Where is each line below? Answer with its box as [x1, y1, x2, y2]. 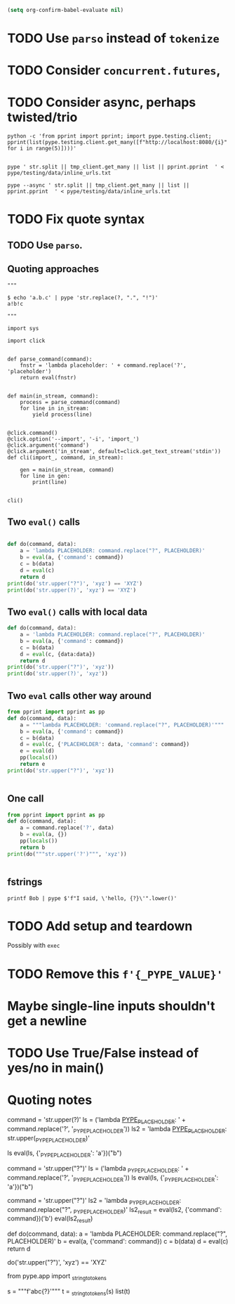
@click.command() [7, 429, 58, 436]
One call [7, 793, 44, 804]
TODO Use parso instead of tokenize [7, 30, 220, 46]
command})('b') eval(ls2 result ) [7, 1214, 93, 1225]
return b [20, 844, 46, 851]
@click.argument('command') [7, 441, 90, 449]
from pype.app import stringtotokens [7, 1272, 107, 1282]
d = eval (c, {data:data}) [20, 651, 96, 658]
